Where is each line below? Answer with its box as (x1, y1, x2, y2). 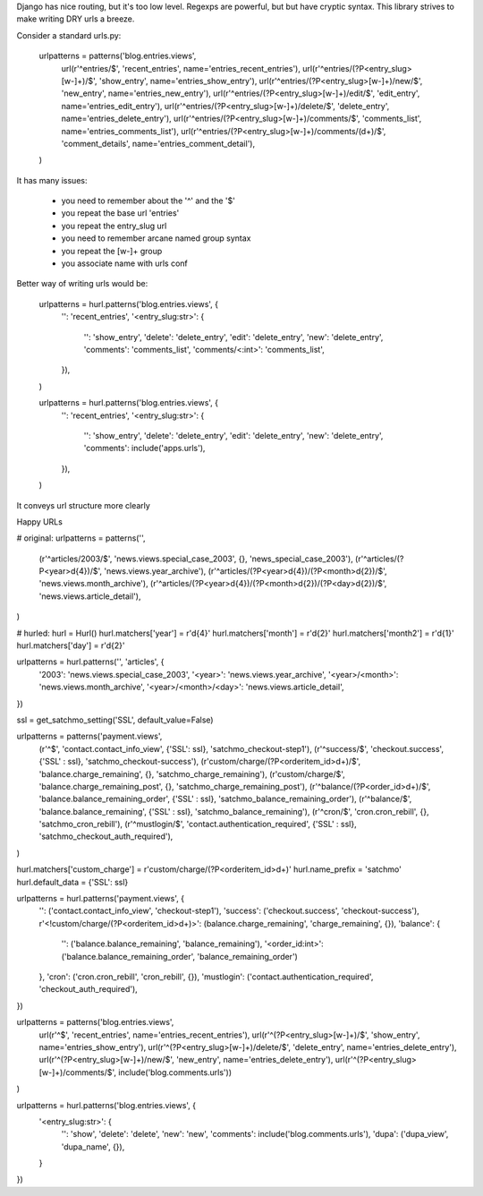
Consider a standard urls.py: (16, 30, 122, 40)
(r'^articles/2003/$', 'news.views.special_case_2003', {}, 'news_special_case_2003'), (38, 553, 353, 564)
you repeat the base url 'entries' (61, 208, 180, 218)
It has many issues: (16, 175, 88, 185)
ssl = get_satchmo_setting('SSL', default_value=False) (16, 714, 214, 725)
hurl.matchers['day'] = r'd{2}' (16, 640, 125, 651)
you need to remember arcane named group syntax (61, 233, 251, 243)
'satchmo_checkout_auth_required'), (38, 831, 174, 841)
